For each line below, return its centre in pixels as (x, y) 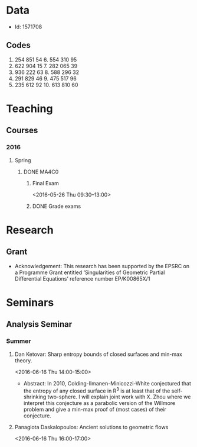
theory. (23, 360)
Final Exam (45, 183)
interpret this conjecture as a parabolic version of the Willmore (99, 403)
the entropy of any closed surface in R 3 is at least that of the (97, 390)
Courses (22, 131)
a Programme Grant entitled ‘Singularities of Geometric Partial (90, 272)
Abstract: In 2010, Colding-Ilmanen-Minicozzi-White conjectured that (107, 383)
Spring (23, 160)
